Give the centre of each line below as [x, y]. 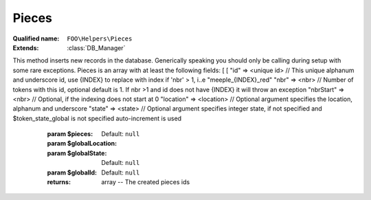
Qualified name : [36, 38]
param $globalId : [72, 173]
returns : [59, 182]
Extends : [26, 47]
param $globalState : [77, 153]
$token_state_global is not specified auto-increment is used [97, 118]
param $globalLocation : [82, 144]
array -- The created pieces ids [146, 182]
